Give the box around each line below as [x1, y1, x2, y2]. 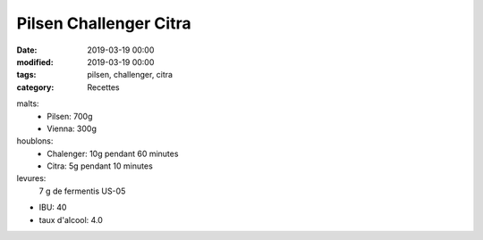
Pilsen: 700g [47, 111, 93, 121]
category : [16, 81, 55, 93]
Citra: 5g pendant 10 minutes [47, 161, 154, 171]
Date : [16, 45, 38, 55]
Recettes [87, 81, 120, 93]
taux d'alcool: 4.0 [38, 214, 103, 225]
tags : [16, 70, 37, 80]
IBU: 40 [38, 202, 67, 213]
